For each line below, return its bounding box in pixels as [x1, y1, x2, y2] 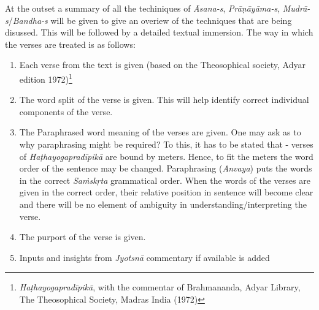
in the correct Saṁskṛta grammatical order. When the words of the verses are [19, 173, 310, 186]
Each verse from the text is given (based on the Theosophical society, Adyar [19, 58, 306, 71]
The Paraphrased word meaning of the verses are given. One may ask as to [19, 126, 301, 138]
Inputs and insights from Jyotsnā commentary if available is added [19, 251, 270, 263]
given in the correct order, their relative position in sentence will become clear [19, 186, 313, 198]
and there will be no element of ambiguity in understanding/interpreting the [19, 197, 307, 210]
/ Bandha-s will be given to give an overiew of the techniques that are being [8, 13, 292, 26]
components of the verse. [19, 105, 113, 118]
